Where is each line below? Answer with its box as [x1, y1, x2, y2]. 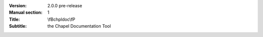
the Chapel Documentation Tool [47, 23, 112, 29]
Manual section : [9, 10, 43, 16]
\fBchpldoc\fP [47, 16, 75, 22]
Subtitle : [9, 23, 27, 29]
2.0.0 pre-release [47, 3, 82, 8]
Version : [9, 3, 27, 8]
